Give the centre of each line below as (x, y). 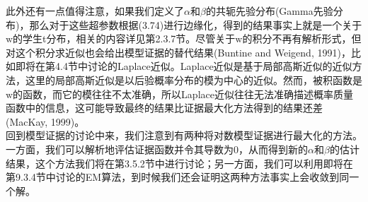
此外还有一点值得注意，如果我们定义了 (95, 11)
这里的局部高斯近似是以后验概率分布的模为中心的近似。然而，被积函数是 (194, 79)
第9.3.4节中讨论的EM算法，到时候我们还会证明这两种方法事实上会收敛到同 (178, 177)
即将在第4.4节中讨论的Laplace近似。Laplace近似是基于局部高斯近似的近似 (184, 66)
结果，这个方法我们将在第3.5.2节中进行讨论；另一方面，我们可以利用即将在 (179, 163)
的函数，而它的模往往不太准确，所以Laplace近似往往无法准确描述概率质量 (183, 94)
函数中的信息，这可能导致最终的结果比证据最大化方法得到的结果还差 (164, 108)
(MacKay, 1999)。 (45, 121)
